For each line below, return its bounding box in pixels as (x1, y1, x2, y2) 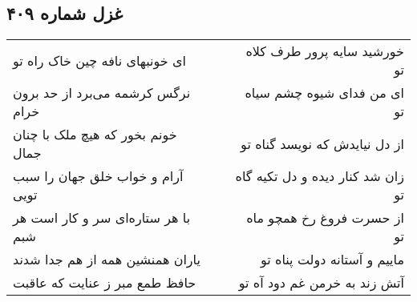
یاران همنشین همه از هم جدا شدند (13, 250, 200, 269)
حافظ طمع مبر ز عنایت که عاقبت (13, 273, 196, 292)
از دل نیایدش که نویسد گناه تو (241, 134, 404, 153)
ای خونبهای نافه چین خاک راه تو (13, 50, 186, 70)
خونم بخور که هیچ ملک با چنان (13, 125, 177, 144)
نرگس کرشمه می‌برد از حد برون (13, 83, 191, 103)
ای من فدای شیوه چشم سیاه (245, 83, 404, 103)
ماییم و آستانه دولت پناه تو (260, 250, 404, 269)
